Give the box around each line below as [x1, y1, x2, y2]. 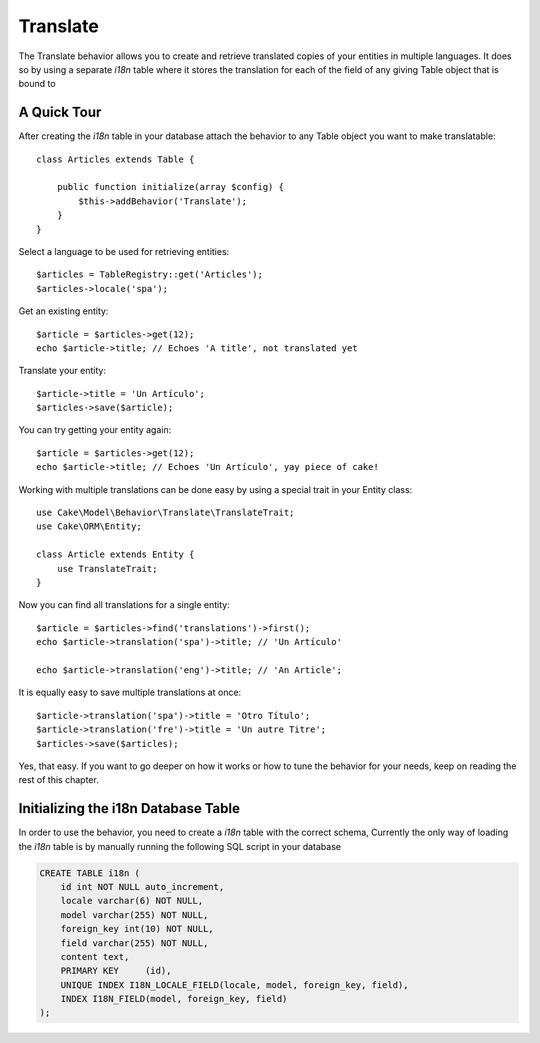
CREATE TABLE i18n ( [39, 867, 140, 879]
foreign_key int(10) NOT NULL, [60, 923, 214, 935]
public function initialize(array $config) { [56, 181, 285, 193]
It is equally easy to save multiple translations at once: [18, 686, 242, 699]
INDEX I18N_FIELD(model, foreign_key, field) [60, 993, 288, 1005]
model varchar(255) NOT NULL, [60, 909, 209, 920]
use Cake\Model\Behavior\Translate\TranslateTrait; [36, 507, 295, 519]
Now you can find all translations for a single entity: [18, 599, 230, 611]
